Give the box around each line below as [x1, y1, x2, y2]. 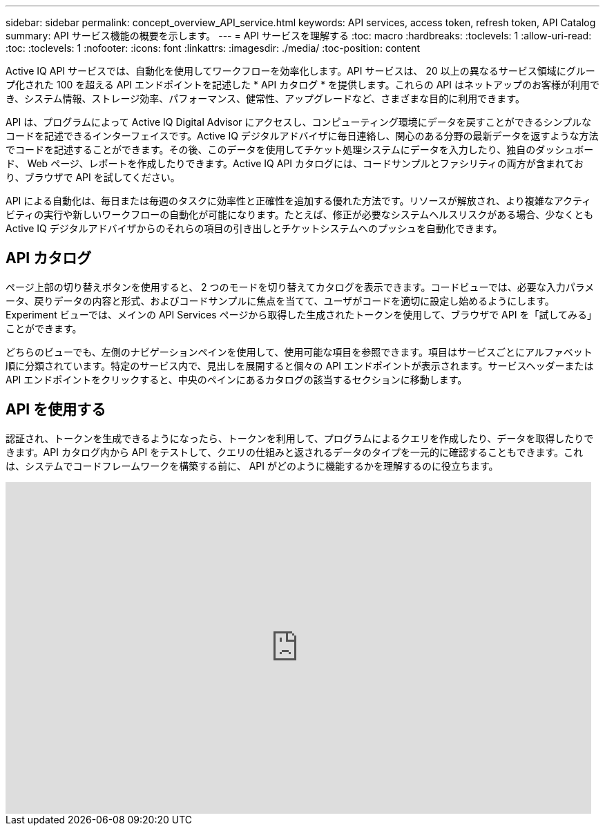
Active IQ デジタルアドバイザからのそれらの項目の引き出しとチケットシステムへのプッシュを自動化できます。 [6, 222, 503, 234]
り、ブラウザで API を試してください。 [6, 171, 180, 183]
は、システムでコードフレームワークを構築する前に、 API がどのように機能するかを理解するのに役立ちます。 [6, 459, 499, 472]
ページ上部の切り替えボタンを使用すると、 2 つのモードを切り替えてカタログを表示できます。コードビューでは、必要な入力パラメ [6, 280, 595, 293]
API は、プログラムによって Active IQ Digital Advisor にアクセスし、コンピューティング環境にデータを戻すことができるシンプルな [6, 116, 592, 128]
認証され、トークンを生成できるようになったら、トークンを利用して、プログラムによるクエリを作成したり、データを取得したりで [6, 432, 594, 444]
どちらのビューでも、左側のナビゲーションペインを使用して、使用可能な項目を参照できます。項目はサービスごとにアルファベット [6, 345, 593, 358]
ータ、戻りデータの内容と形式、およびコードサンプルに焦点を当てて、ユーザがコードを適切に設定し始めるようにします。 [6, 294, 555, 307]
